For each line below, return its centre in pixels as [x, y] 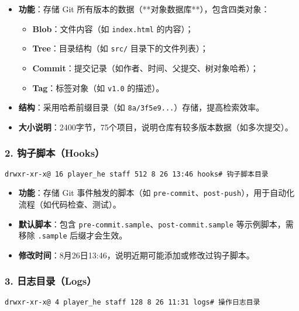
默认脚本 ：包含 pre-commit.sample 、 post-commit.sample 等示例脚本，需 [156, 224]
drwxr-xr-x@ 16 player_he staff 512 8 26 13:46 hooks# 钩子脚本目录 [137, 174]
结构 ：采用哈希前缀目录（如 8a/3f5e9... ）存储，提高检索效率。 [141, 107]
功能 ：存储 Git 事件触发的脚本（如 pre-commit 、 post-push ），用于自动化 [157, 193]
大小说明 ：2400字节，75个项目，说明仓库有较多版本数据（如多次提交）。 [156, 127]
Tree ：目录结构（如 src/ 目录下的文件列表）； [120, 48]
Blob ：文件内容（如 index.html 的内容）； [113, 28]
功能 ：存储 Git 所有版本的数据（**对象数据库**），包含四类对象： [144, 9]
